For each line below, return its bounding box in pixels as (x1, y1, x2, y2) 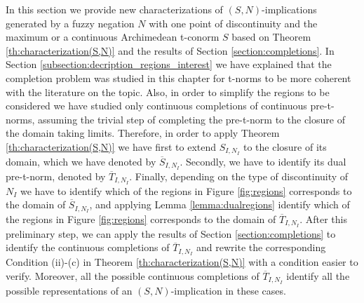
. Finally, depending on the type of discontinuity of (129, 168, 349, 183)
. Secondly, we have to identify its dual (180, 154, 346, 168)
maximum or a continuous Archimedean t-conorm (6, 29, 220, 44)
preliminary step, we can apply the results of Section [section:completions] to (6, 226, 336, 241)
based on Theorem (231, 29, 311, 44)
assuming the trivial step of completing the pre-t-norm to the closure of (38, 112, 345, 126)
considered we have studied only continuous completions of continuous (6, 98, 307, 113)
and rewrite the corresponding (196, 240, 326, 255)
